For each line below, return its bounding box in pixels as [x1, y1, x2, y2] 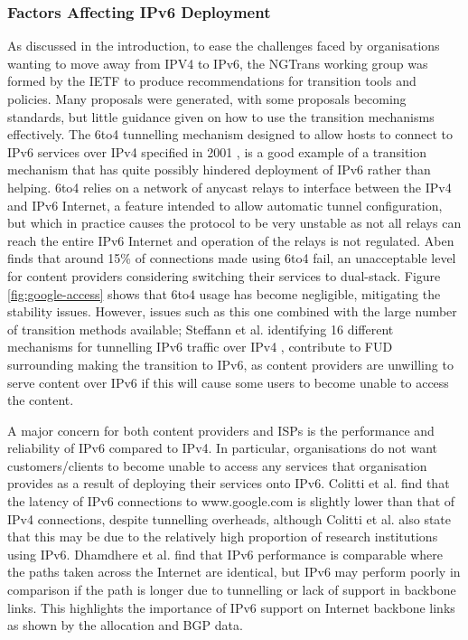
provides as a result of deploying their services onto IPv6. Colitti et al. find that [7, 474, 450, 493]
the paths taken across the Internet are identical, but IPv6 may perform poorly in [7, 562, 461, 581]
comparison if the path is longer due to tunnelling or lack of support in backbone [7, 580, 456, 599]
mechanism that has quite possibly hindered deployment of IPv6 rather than [7, 160, 431, 179]
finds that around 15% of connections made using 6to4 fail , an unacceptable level [7, 249, 456, 268]
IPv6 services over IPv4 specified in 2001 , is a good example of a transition [7, 142, 427, 161]
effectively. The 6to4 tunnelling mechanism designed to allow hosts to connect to [7, 125, 453, 144]
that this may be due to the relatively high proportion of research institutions [7, 527, 438, 546]
